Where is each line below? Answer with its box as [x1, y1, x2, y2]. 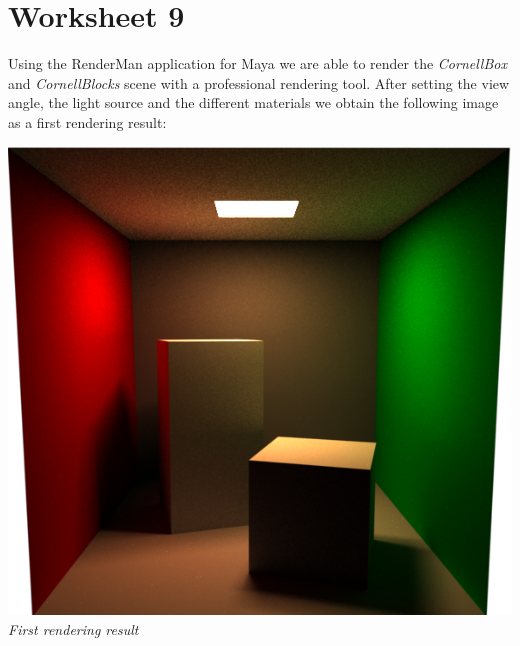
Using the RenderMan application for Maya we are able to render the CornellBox [8, 53, 507, 74]
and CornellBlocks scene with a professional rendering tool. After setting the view [8, 72, 510, 93]
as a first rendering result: [8, 111, 167, 132]
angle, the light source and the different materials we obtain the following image [8, 92, 499, 113]
